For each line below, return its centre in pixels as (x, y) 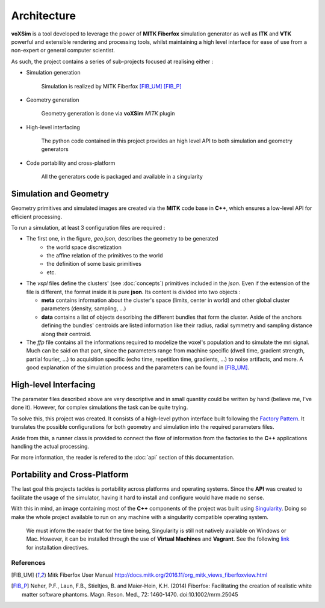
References (28, 563)
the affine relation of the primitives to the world (105, 256)
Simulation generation (53, 73)
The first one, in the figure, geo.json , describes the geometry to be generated (122, 239)
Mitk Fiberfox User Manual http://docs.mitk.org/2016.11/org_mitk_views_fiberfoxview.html (157, 575)
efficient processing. (37, 216)
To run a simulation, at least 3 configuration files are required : (88, 227)
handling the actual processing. (50, 447)
